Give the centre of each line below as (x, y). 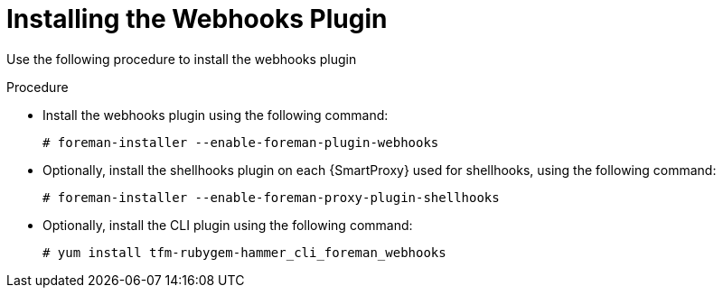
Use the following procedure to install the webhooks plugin (182, 59)
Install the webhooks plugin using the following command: (216, 115)
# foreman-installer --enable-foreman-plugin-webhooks (241, 142)
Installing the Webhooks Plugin (197, 19)
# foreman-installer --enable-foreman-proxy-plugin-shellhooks (271, 197)
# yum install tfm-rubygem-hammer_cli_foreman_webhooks (244, 252)
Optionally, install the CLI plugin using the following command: (228, 225)
